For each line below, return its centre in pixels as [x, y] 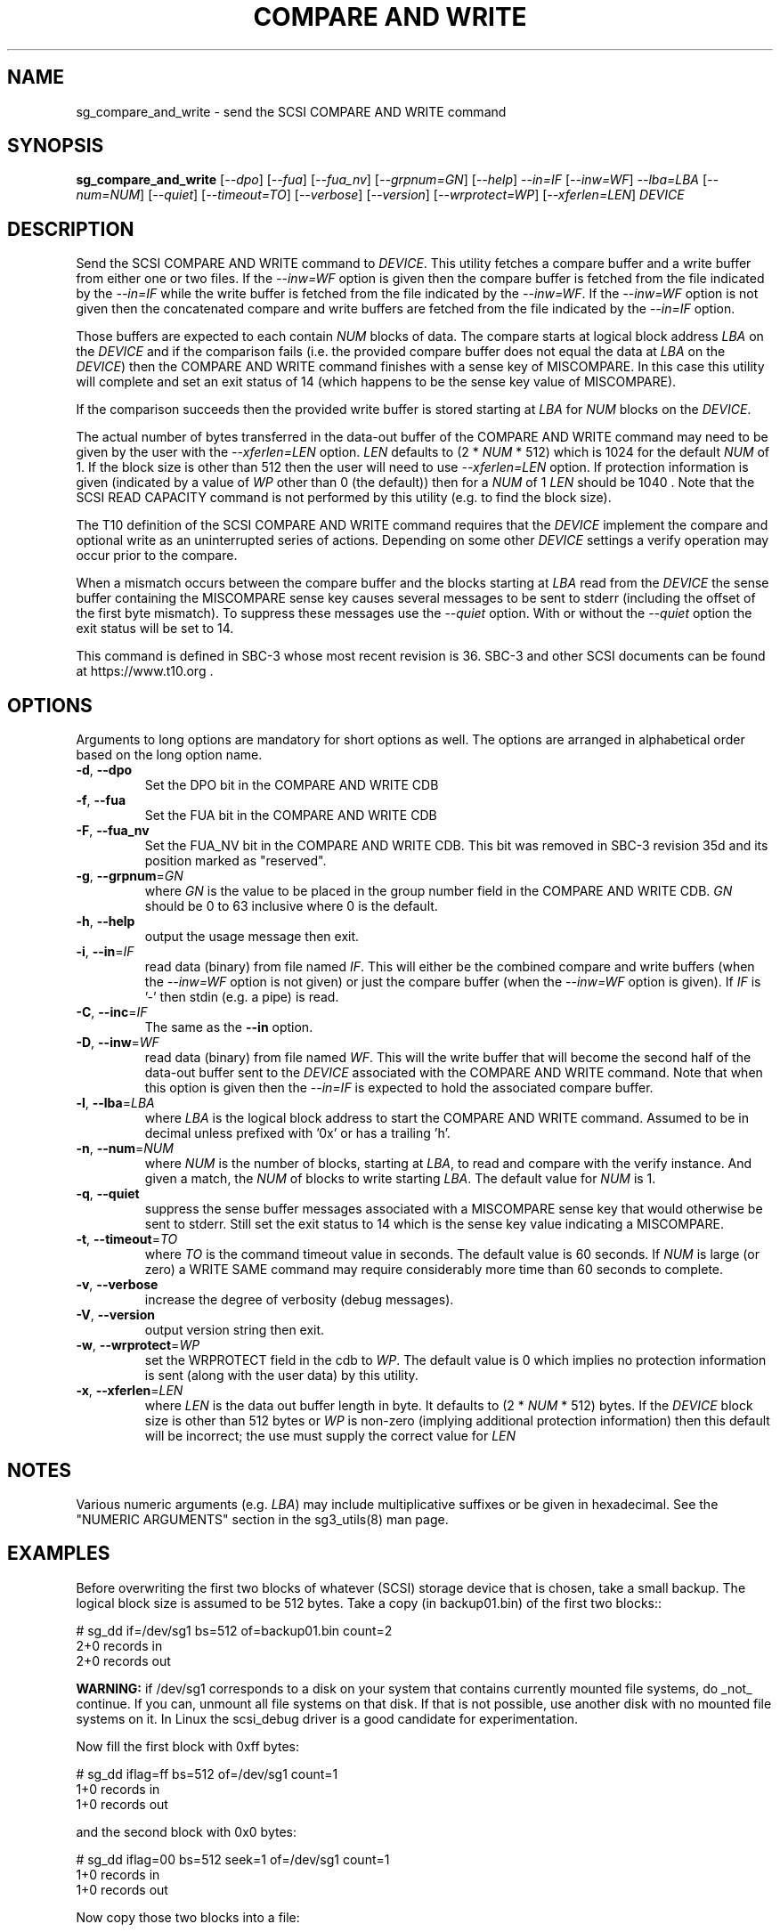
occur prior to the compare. [157, 556]
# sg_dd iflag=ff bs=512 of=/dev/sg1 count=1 [207, 1774]
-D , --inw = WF [118, 1043]
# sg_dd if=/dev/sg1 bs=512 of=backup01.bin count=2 [234, 1630]
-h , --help [106, 921]
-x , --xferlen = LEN [130, 1391]
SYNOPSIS [56, 146]
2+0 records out [123, 1660]
